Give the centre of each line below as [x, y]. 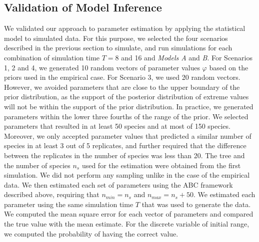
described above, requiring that [52, 194]
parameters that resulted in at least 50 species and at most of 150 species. [117, 126]
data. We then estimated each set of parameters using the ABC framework [118, 184]
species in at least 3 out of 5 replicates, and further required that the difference [125, 145]
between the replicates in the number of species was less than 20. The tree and [124, 155]
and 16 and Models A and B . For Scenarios [187, 57]
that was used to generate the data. [196, 204]
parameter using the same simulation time [69, 204]
